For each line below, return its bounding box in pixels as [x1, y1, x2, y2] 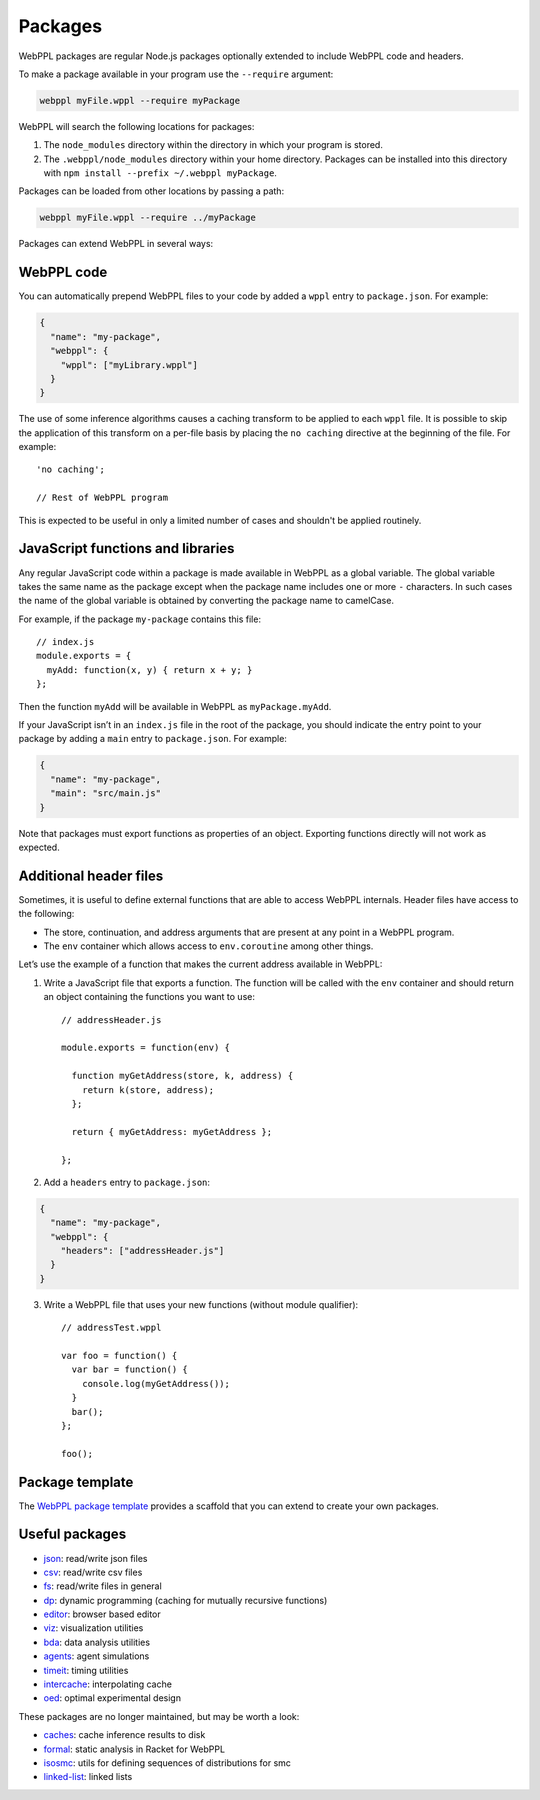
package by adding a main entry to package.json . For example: [18, 733, 287, 745]
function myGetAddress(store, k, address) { [71, 1070, 294, 1082]
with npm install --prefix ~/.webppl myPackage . [43, 167, 277, 179]
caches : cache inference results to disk [43, 1729, 206, 1741]
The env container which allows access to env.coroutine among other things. [43, 940, 374, 952]
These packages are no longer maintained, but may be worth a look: [18, 1710, 300, 1722]
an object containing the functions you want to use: [43, 991, 255, 1003]
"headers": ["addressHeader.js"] [60, 1245, 225, 1257]
